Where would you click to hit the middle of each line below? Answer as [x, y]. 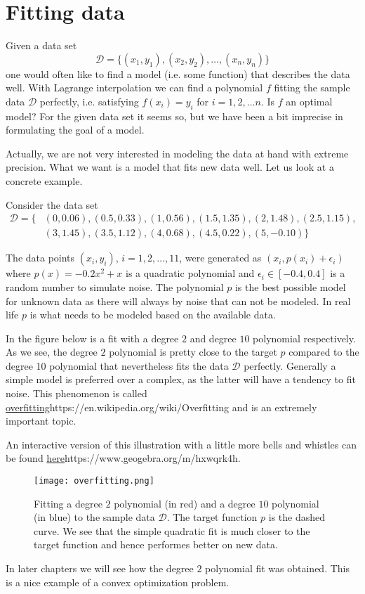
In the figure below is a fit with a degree [92, 338]
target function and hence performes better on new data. [156, 544]
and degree [213, 338]
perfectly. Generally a [290, 365]
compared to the [324, 352]
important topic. [41, 421]
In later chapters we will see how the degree [100, 568]
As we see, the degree [52, 352]
